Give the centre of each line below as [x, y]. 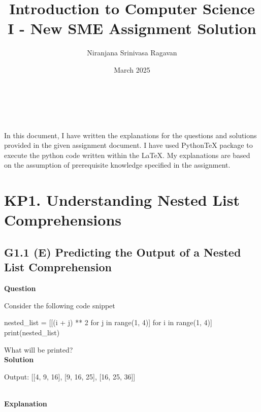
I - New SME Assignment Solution [132, 28]
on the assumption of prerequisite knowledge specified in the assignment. [117, 165]
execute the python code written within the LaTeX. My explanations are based [127, 155]
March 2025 [132, 69]
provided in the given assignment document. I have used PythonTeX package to [128, 145]
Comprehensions [63, 220]
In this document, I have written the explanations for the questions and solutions [130, 135]
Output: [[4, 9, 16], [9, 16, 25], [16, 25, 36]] [70, 376]
